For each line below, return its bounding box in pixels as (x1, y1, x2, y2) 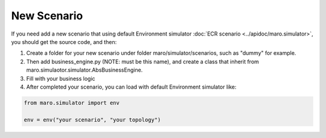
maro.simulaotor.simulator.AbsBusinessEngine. (26, 66, 143, 74)
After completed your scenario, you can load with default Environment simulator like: (26, 83, 237, 90)
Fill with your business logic (26, 75, 96, 82)
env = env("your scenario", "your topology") (24, 116, 161, 123)
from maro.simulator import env (24, 99, 120, 106)
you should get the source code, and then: (11, 38, 117, 45)
